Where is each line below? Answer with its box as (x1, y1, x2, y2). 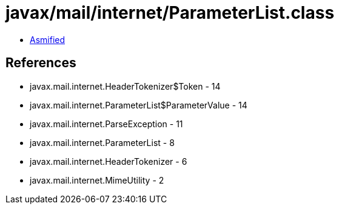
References (5, 55, 76, 71)
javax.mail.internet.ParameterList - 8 (30, 137, 175, 148)
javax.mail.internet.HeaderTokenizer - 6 (30, 156, 187, 167)
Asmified (30, 34, 65, 45)
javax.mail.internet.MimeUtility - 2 (30, 174, 164, 185)
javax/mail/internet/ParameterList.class (5, 2, 335, 23)
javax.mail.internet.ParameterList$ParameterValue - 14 (30, 99, 247, 110)
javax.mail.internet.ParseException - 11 (30, 118, 183, 129)
